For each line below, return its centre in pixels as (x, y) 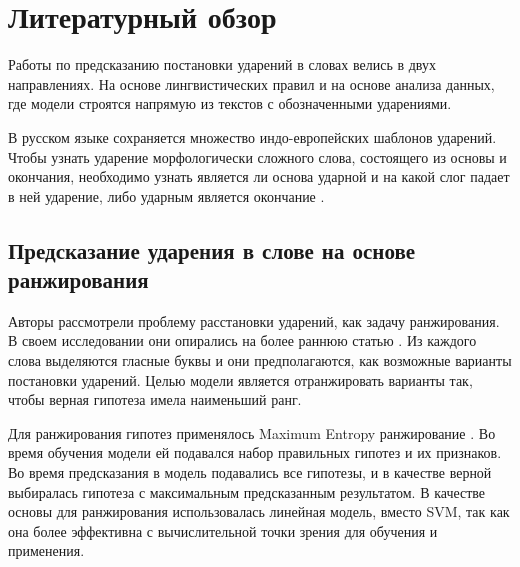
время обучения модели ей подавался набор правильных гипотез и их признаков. (255, 452)
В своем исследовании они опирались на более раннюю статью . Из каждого (242, 340)
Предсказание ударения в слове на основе (212, 249)
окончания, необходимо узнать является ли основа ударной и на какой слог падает (259, 176)
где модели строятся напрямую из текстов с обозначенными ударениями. (230, 103)
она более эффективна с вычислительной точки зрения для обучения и (223, 530)
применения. (46, 550)
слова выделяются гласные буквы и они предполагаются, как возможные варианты (260, 360)
